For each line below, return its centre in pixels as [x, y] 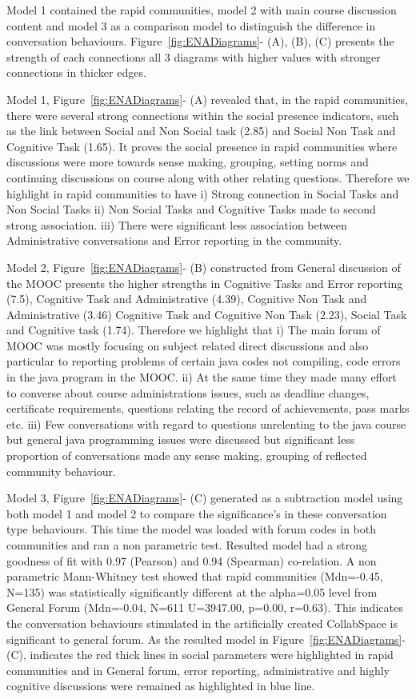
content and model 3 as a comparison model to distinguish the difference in [191, 25]
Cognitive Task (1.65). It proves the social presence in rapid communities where [202, 146]
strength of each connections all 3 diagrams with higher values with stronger [194, 56]
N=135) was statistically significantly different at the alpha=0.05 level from [192, 591]
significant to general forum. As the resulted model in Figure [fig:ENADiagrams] [204, 639]
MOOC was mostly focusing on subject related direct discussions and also [188, 345]
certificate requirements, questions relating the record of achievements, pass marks [208, 408]
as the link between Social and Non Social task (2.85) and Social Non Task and [201, 131]
